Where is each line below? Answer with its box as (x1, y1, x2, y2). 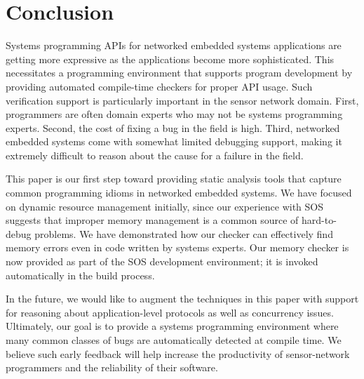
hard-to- (302, 213, 337, 227)
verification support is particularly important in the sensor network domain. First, (6, 93, 359, 107)
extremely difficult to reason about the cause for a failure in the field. (6, 147, 304, 162)
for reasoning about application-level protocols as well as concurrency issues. (6, 305, 334, 319)
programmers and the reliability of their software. (6, 360, 218, 375)
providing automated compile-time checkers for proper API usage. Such (6, 79, 313, 93)
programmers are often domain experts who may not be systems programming (6, 107, 343, 121)
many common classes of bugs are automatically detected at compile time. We (6, 333, 342, 347)
